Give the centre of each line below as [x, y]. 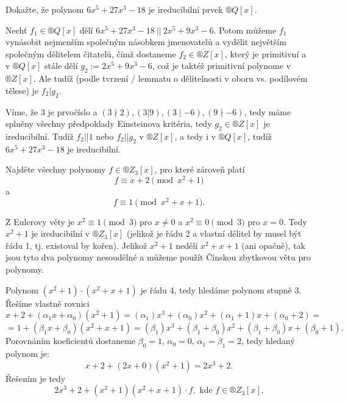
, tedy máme [268, 111]
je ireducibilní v [61, 233]
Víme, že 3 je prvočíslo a [51, 111]
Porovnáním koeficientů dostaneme [71, 341]
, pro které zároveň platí [200, 169]
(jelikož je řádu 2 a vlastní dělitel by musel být [214, 233]
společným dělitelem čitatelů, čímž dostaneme [91, 53]
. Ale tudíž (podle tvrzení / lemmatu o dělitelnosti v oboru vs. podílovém [170, 78]
